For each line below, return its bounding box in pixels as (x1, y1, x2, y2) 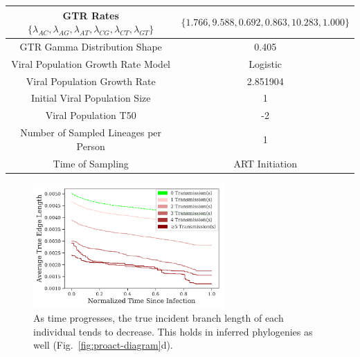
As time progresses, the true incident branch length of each (33, 310, 284, 324)
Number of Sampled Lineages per (20, 125, 162, 140)
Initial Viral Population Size (30, 91, 151, 105)
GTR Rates (62, 8, 119, 22)
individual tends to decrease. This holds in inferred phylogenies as (33, 324, 313, 338)
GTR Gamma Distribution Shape (19, 39, 162, 53)
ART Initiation (233, 156, 297, 170)
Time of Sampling (53, 156, 129, 170)
